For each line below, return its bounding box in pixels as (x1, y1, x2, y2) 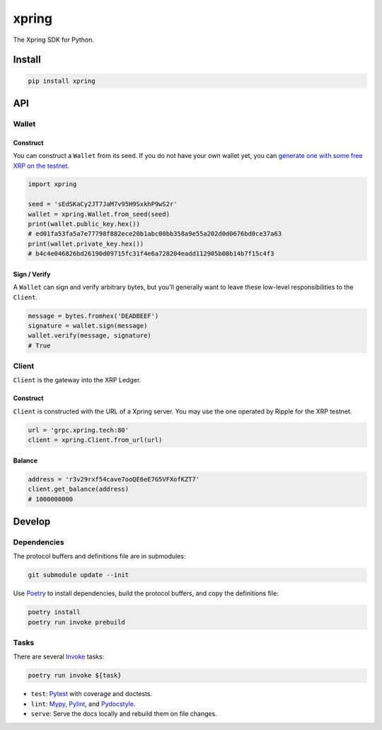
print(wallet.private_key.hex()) (28, 239, 144, 248)
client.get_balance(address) (28, 485, 129, 494)
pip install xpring (28, 76, 95, 85)
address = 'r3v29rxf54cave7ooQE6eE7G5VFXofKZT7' (28, 475, 200, 483)
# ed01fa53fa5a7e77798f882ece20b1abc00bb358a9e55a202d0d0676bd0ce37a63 (28, 230, 282, 238)
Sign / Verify (13, 270, 51, 278)
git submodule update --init (28, 571, 129, 579)
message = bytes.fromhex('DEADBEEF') (28, 312, 159, 320)
